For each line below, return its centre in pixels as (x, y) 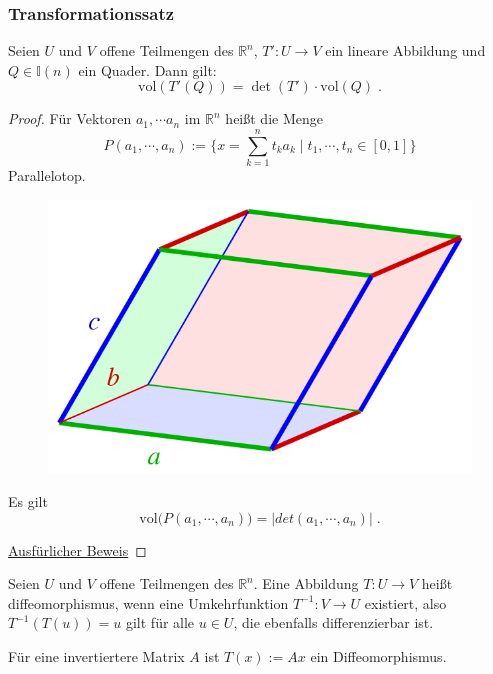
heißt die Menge (274, 118)
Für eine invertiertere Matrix (96, 655)
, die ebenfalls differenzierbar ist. (333, 622)
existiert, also (405, 602)
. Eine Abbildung (306, 583)
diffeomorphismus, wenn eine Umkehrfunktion (148, 602)
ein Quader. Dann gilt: (147, 69)
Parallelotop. (47, 175)
